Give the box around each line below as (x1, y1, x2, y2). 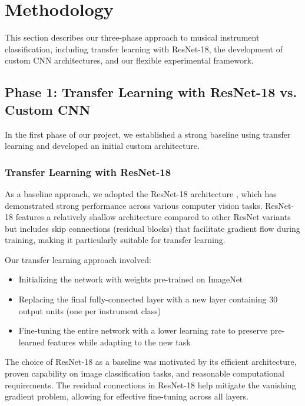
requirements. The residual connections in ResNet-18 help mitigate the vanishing (5, 378, 296, 391)
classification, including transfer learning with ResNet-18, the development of (5, 42, 283, 55)
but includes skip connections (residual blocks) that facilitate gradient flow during (5, 222, 300, 234)
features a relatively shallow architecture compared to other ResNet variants (15, 211, 291, 223)
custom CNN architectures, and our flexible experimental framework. (5, 54, 254, 66)
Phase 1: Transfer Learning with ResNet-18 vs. (5, 83, 297, 101)
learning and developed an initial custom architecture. (5, 139, 200, 152)
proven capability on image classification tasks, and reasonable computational (5, 367, 284, 380)
